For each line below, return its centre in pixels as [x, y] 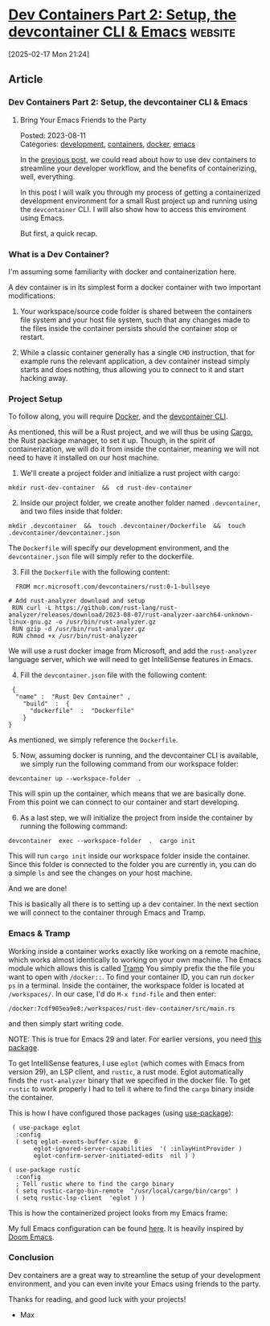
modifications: [32, 296]
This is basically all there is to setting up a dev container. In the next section [133, 904]
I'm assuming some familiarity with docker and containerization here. [123, 272]
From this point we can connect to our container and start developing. [124, 802]
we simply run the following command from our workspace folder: [129, 764]
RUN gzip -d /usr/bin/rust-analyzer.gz [79, 629]
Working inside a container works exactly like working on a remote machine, [135, 951]
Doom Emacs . [31, 1237]
